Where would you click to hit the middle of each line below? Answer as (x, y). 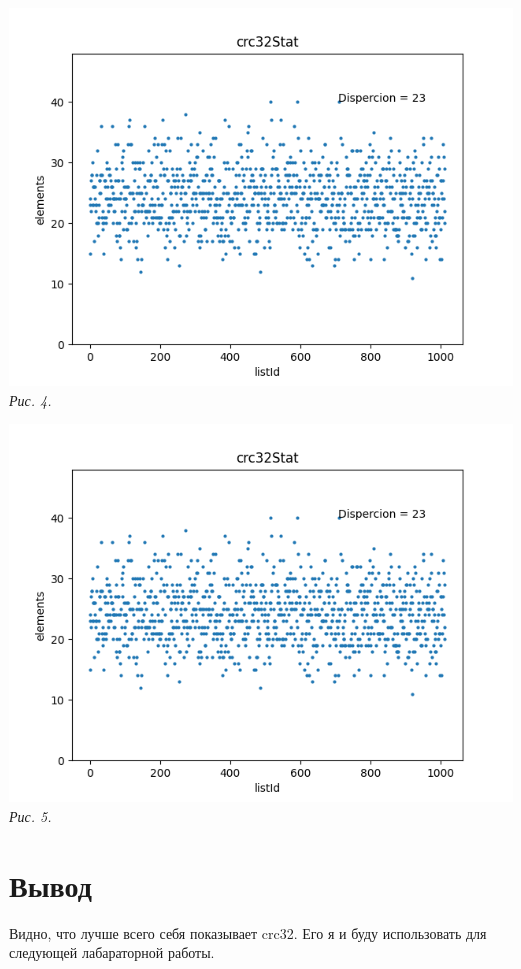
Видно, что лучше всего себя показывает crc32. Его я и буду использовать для (248, 932)
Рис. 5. (30, 815)
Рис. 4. (30, 399)
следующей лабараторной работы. (112, 952)
